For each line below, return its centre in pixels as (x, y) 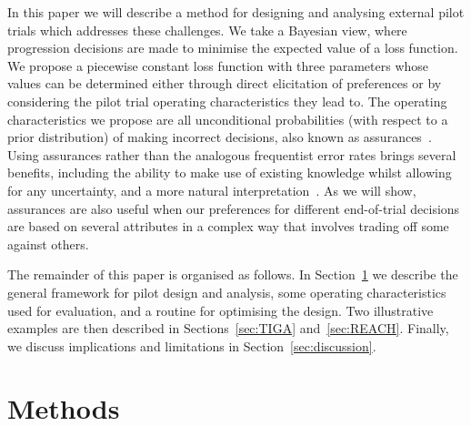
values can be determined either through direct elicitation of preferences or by (225, 83)
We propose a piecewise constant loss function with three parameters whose (218, 65)
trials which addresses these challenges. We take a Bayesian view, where (207, 30)
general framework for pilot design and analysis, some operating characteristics (227, 292)
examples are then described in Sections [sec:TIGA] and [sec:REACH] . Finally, (228, 328)
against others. (48, 243)
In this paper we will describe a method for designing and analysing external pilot (236, 12)
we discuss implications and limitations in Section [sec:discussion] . (192, 345)
